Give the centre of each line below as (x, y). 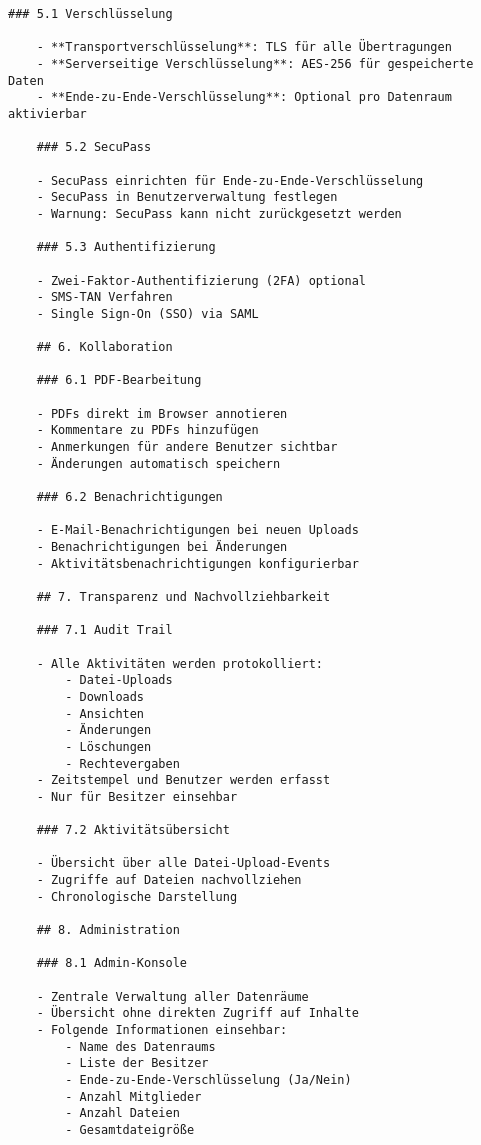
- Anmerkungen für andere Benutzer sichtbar (187, 447)
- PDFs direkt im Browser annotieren (162, 413)
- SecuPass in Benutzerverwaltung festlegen (187, 197)
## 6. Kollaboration (104, 347)
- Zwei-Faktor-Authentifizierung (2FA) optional (201, 280)
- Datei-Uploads (119, 680)
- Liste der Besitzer (137, 1063)
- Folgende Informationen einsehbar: (162, 1030)
